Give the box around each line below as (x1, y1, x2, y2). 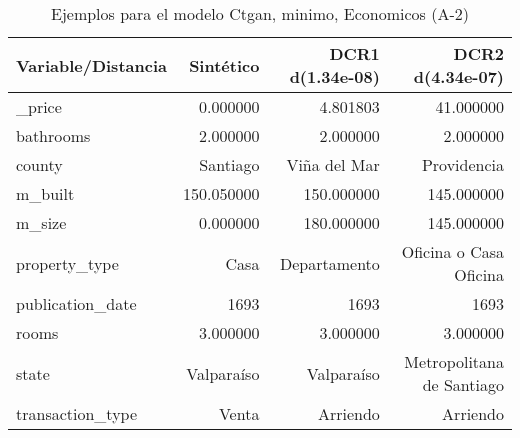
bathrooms (16, 124, 91, 147)
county (16, 153, 63, 176)
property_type (16, 251, 119, 275)
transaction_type (16, 402, 138, 425)
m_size (16, 211, 67, 234)
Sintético (189, 53, 260, 77)
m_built (16, 182, 75, 205)
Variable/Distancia (16, 53, 167, 77)
